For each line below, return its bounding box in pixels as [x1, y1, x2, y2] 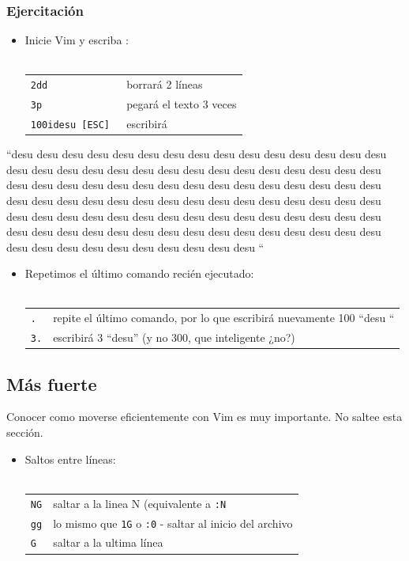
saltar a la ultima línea [53, 534, 163, 551]
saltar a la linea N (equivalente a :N [53, 495, 227, 511]
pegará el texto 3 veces [126, 96, 237, 112]
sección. [6, 424, 43, 441]
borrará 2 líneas [126, 76, 203, 93]
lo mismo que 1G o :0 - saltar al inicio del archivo [53, 514, 293, 531]
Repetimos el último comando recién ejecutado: [24, 265, 254, 282]
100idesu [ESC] [30, 119, 111, 131]
